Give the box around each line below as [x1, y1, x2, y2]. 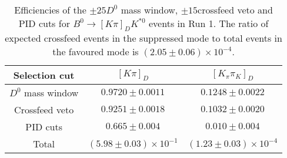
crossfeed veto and [198, 3, 273, 16]
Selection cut [13, 68, 75, 82]
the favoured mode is [52, 45, 139, 59]
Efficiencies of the [14, 3, 86, 16]
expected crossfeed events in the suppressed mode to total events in [5, 31, 282, 45]
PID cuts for [18, 16, 70, 30]
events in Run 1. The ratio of [149, 16, 269, 30]
